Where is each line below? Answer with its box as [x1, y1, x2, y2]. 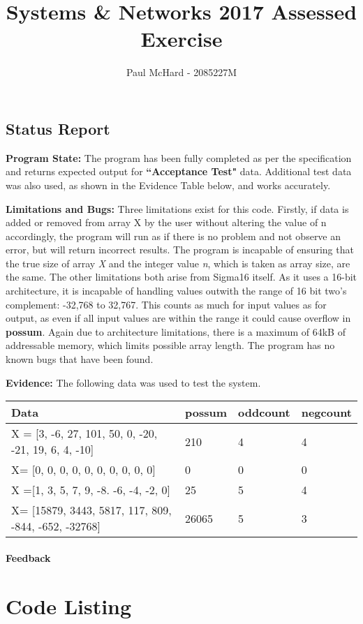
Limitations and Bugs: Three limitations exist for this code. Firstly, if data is [6, 201, 349, 216]
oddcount [238, 404, 290, 421]
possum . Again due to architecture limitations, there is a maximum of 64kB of [6, 324, 346, 339]
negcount [301, 404, 352, 421]
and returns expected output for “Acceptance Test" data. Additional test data [6, 164, 352, 179]
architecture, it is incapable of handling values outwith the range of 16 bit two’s [6, 283, 347, 298]
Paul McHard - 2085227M [126, 65, 237, 80]
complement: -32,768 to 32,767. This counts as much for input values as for [6, 297, 327, 311]
